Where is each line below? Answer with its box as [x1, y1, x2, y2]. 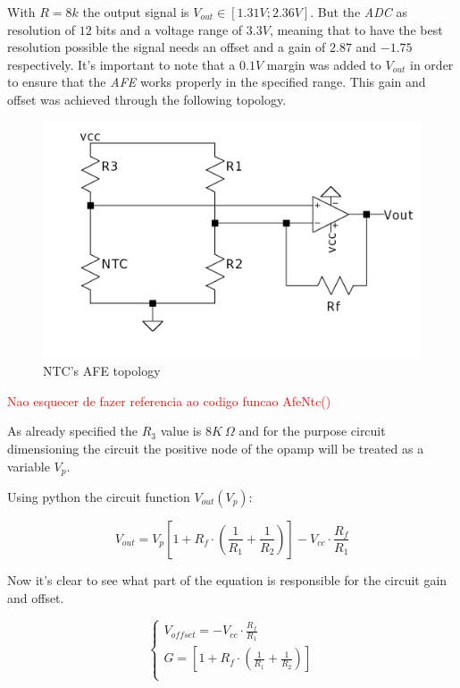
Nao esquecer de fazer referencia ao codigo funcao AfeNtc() [7, 391, 331, 410]
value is [160, 421, 202, 440]
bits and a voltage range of [96, 20, 243, 38]
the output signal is [82, 3, 189, 21]
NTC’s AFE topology [43, 361, 161, 380]
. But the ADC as [310, 3, 407, 21]
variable [7, 456, 50, 475]
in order [410, 55, 454, 73]
